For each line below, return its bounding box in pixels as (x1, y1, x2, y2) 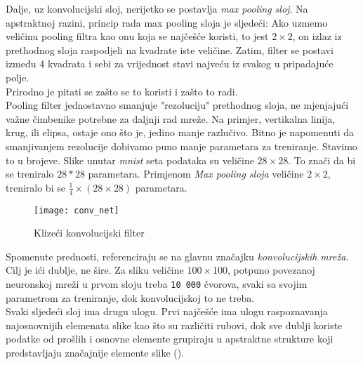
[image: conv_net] (34, 205, 119, 215)
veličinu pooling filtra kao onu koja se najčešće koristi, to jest (6, 29, 269, 44)
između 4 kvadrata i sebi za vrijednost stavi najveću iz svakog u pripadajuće (6, 56, 334, 71)
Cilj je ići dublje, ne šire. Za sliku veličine (6, 263, 184, 277)
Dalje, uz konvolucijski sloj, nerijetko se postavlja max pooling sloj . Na (6, 1, 308, 15)
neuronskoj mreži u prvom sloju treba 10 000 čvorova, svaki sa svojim (6, 276, 308, 291)
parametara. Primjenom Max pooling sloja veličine (88, 166, 304, 181)
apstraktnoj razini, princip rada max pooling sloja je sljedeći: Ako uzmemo (6, 15, 328, 29)
